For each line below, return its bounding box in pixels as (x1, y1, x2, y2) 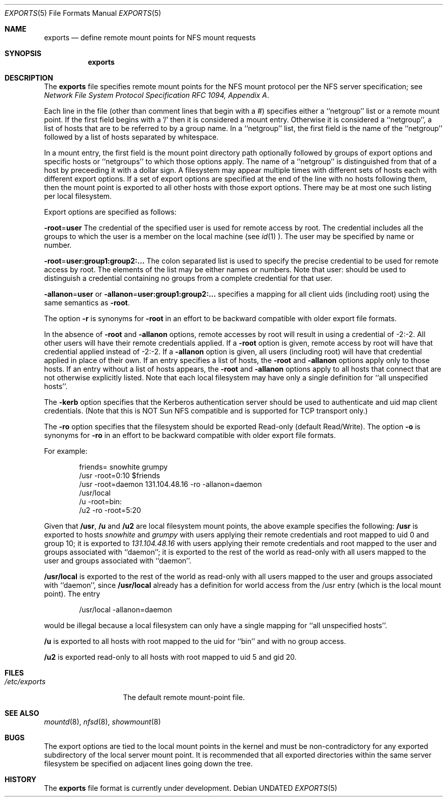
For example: (44, 447, 88, 455)
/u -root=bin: (79, 497, 122, 506)
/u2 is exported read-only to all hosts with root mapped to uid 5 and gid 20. (44, 653, 297, 661)
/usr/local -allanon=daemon (79, 605, 172, 614)
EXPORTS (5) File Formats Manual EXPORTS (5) (5, 9, 162, 17)
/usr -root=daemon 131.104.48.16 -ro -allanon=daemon (79, 480, 262, 488)
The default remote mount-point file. (123, 693, 245, 702)
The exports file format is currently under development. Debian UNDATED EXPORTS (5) (44, 784, 337, 792)
